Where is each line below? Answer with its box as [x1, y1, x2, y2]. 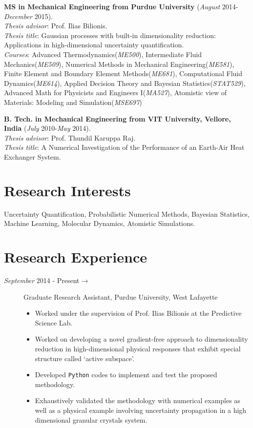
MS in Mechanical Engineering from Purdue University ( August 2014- [4, 1, 238, 11]
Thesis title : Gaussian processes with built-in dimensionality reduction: [4, 30, 216, 40]
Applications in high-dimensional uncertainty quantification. [4, 40, 184, 50]
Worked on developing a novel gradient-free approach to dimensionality [35, 334, 248, 344]
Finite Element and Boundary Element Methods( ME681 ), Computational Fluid [4, 68, 243, 79]
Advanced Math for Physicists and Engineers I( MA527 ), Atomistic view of [4, 87, 227, 98]
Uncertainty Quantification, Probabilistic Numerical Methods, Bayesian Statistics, [4, 208, 250, 219]
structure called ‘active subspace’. [35, 353, 135, 363]
